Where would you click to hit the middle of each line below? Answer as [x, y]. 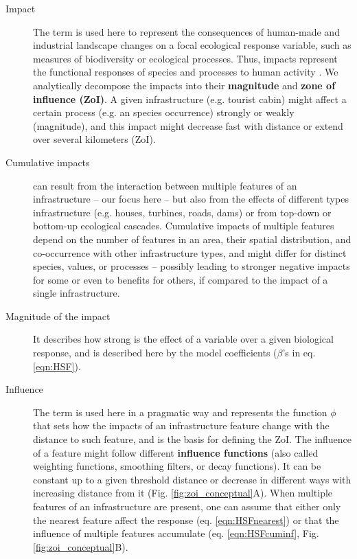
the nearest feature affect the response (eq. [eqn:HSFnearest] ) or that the [186, 520]
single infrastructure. [77, 293]
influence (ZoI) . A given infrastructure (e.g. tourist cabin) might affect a [190, 99]
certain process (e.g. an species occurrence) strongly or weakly [164, 112]
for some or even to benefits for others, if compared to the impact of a [181, 279]
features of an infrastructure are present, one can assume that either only [187, 506]
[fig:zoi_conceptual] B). [81, 546]
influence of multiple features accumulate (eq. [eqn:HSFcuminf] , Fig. [176, 533]
